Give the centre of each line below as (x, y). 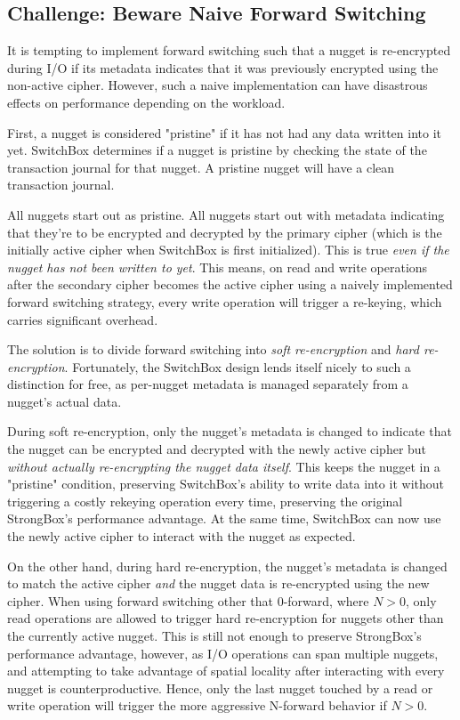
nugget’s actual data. (65, 401)
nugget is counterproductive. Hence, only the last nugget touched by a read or (220, 688)
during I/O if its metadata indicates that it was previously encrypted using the (223, 67)
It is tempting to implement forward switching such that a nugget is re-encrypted (229, 50)
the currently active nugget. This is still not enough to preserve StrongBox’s (214, 636)
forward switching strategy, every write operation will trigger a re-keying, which (225, 301)
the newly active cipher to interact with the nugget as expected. (182, 536)
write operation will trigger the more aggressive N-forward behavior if (197, 705)
